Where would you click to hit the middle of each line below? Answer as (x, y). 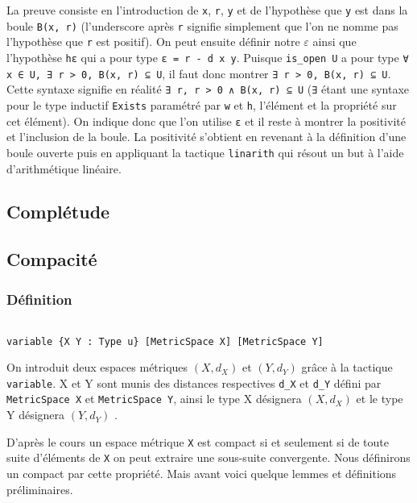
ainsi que (334, 42)
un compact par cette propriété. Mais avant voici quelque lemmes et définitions (202, 473)
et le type (380, 399)
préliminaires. (40, 489)
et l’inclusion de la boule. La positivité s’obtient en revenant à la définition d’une (206, 137)
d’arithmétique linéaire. (64, 168)
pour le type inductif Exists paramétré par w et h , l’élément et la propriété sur (202, 104)
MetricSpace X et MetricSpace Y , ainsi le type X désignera (154, 399)
